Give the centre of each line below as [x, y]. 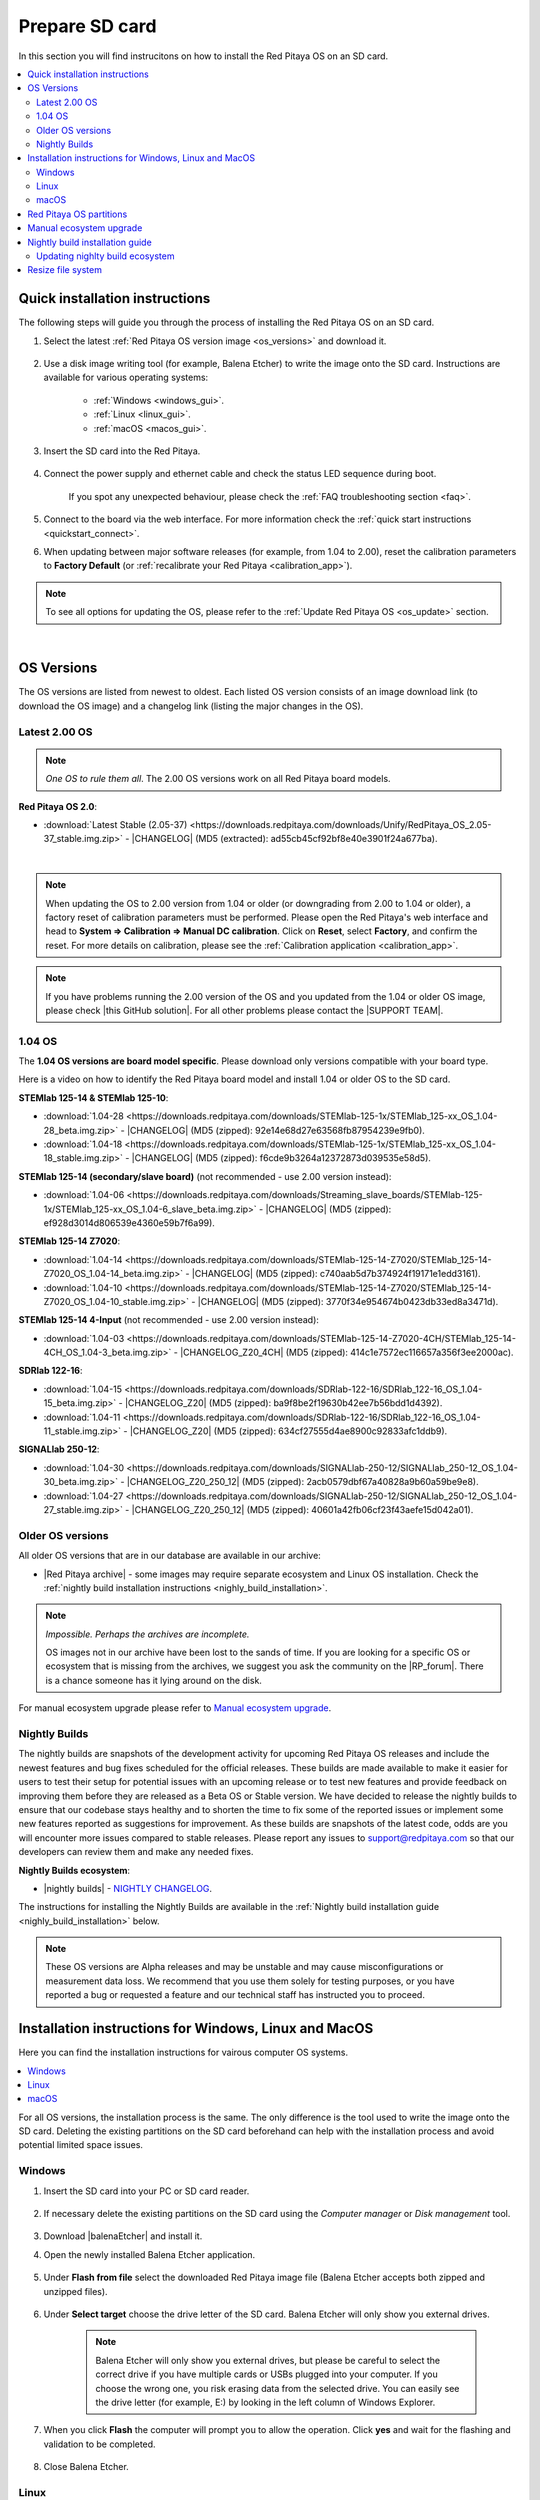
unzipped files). [76, 2291]
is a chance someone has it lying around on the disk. [153, 1680]
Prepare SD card [87, 26]
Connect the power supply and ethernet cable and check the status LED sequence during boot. [240, 474]
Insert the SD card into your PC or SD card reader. [146, 2191]
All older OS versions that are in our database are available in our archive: [170, 1556]
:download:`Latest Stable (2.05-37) [115, 824]
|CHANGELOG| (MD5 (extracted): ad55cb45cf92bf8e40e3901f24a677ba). [284, 839]
